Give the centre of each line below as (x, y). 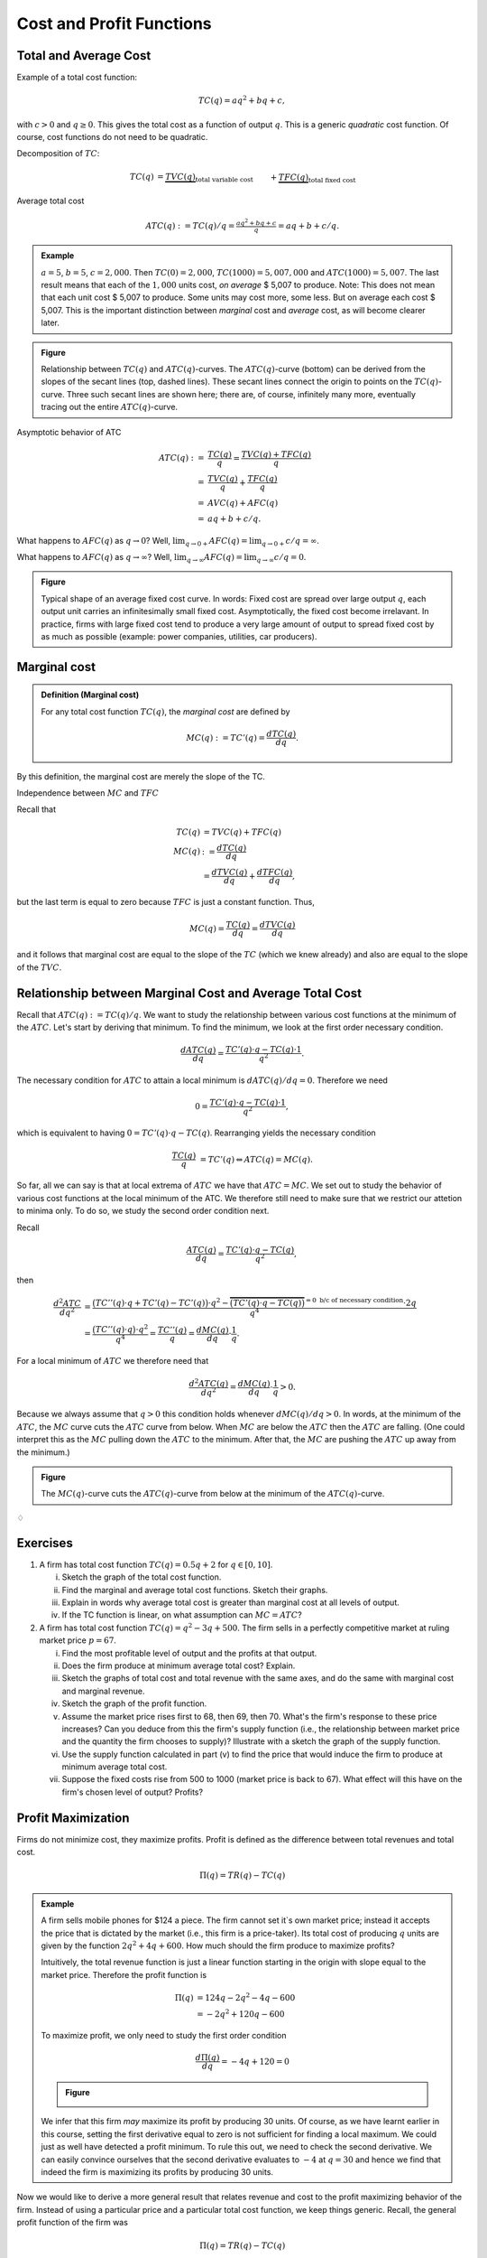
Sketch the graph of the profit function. (134, 1703)
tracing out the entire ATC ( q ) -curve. (110, 407)
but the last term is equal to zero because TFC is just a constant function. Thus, (165, 902)
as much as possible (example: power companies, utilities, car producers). (179, 636)
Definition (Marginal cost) (90, 695)
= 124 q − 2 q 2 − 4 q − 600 (246, 1997)
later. (51, 323)
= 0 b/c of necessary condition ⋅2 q (361, 1302)
